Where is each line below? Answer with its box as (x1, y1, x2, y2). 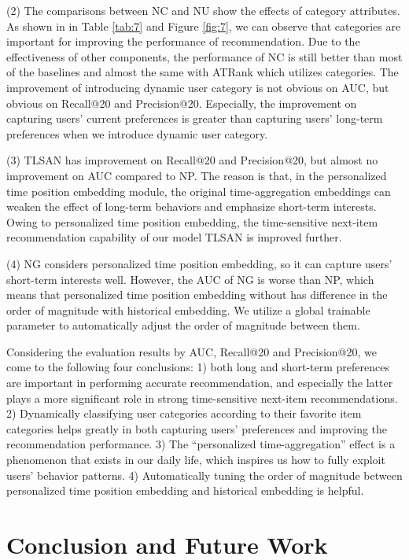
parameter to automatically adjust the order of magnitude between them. (6, 317, 360, 333)
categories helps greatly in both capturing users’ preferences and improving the (6, 420, 388, 437)
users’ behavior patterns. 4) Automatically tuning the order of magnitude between (6, 466, 403, 483)
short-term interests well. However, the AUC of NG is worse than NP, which (6, 271, 374, 287)
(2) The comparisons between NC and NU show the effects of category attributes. (6, 2, 400, 18)
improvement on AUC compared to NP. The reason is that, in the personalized (6, 167, 387, 183)
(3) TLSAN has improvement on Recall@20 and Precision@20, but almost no (6, 152, 378, 168)
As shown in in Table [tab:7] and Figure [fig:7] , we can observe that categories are (6, 17, 401, 34)
